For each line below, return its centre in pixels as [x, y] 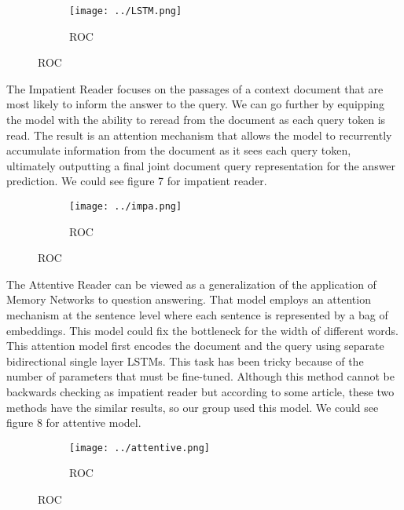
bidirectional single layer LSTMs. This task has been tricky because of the [185, 361]
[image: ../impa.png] [126, 206]
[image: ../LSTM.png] [126, 11]
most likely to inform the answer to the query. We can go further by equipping [196, 104]
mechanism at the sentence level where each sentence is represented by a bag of [197, 315]
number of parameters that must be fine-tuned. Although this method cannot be [200, 376]
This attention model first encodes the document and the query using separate [195, 346]
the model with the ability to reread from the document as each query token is [196, 120]
